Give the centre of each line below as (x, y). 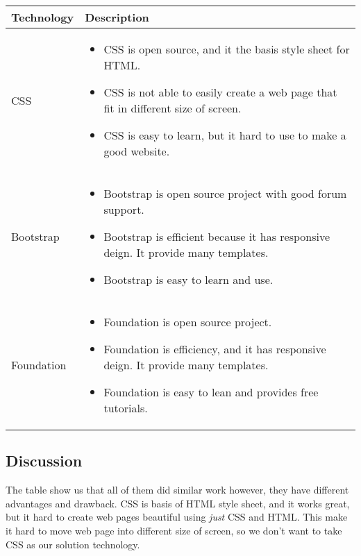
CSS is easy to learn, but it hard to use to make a (225, 135)
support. (124, 209)
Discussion (44, 461)
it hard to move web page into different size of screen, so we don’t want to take (174, 530)
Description (117, 17)
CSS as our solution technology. (73, 544)
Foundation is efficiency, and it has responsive (215, 349)
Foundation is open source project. (188, 322)
